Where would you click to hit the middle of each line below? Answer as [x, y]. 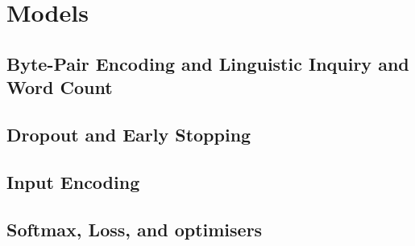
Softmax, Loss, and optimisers [135, 229]
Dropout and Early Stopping [129, 134]
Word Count [60, 87]
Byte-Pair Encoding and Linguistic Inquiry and [208, 63]
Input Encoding [73, 181]
